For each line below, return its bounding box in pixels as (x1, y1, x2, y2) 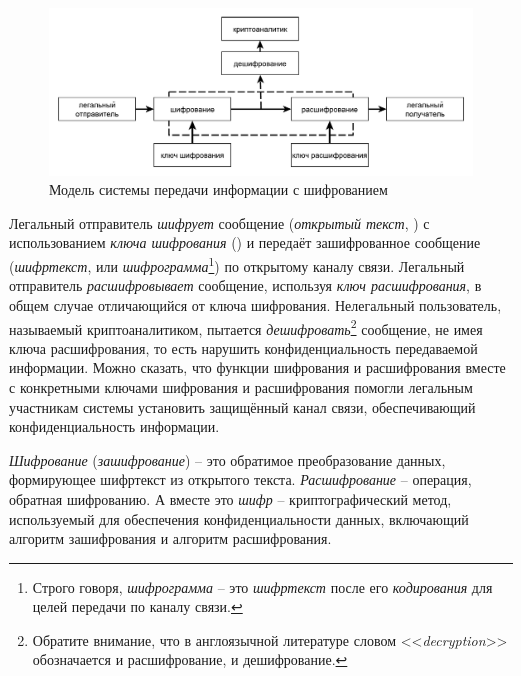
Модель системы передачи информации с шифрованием (49, 179, 388, 200)
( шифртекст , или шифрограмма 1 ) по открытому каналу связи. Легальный (9, 253, 465, 276)
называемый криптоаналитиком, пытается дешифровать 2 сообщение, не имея (9, 315, 483, 339)
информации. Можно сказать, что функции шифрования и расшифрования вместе (9, 357, 506, 378)
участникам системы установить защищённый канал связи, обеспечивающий (9, 396, 476, 417)
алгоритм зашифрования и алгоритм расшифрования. (9, 528, 332, 549)
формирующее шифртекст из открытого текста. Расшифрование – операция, (9, 469, 472, 490)
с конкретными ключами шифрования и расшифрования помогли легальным (9, 376, 473, 397)
